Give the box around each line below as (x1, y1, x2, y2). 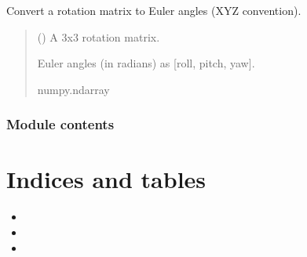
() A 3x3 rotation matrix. (37, 28, 160, 45)
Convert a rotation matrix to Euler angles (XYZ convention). (6, 2, 302, 18)
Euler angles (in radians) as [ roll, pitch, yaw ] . (37, 55, 255, 71)
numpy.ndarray (37, 81, 110, 97)
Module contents (6, 114, 115, 134)
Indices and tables (6, 163, 206, 195)
